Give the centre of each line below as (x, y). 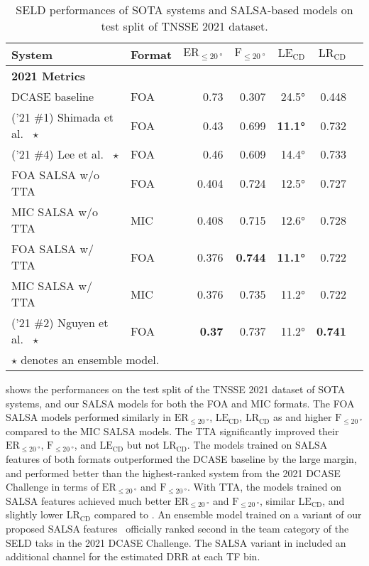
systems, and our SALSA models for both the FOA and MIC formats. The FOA (180, 403)
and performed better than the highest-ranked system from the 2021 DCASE (173, 472)
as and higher (302, 417)
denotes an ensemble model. (90, 359)
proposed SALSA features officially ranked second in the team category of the (177, 528)
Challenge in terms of (53, 487)
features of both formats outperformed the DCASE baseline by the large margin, (181, 458)
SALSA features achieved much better (89, 500)
